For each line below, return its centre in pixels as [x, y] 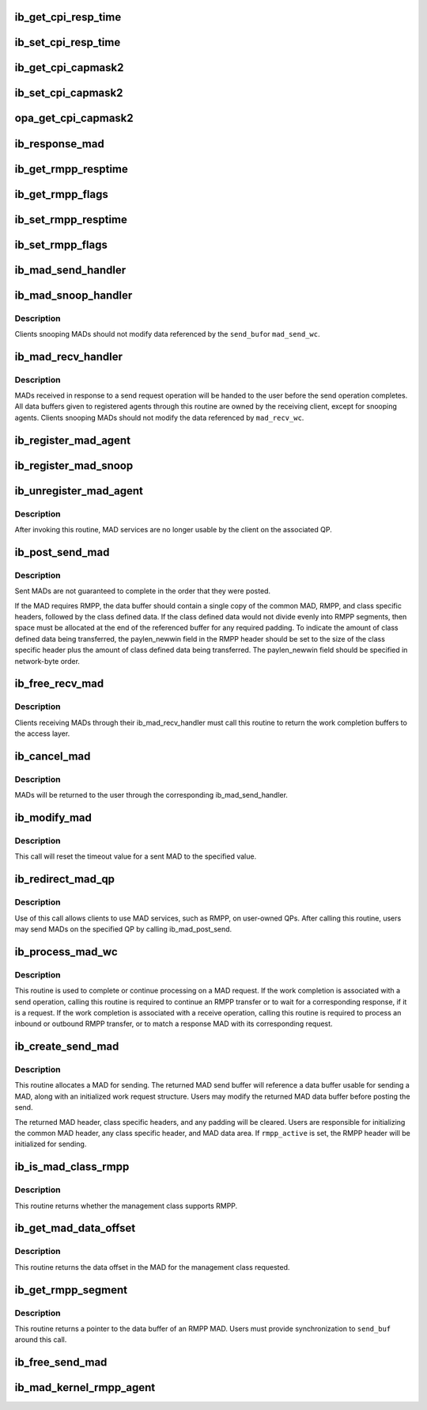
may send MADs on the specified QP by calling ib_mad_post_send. [123, 929]
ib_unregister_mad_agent [79, 491]
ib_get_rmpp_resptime [71, 169]
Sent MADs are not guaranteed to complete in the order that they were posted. [143, 591]
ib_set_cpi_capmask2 [69, 93]
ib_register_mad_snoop [74, 465]
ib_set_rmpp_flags [61, 244]
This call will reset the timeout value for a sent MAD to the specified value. [136, 856]
